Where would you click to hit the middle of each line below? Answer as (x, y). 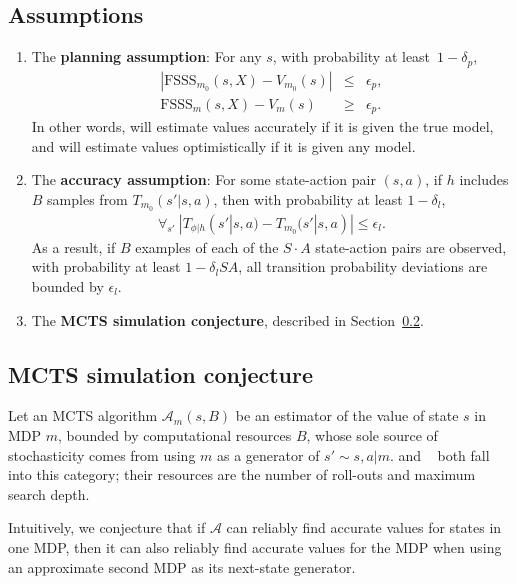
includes (484, 179)
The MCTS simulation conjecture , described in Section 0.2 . (227, 319)
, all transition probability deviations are (363, 266)
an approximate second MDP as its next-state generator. (182, 566)
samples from (87, 198)
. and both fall (440, 454)
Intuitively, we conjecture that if (107, 527)
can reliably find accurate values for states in (364, 527)
